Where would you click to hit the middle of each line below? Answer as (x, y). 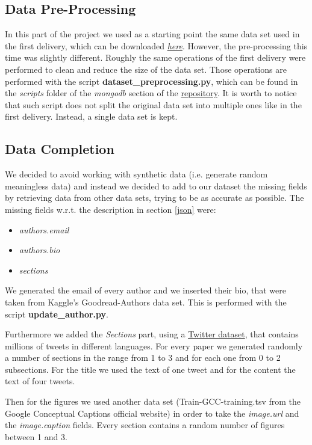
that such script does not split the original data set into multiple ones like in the (153, 104)
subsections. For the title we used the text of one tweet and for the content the (150, 369)
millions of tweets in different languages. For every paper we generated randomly (154, 345)
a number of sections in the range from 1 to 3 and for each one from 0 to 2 (143, 358)
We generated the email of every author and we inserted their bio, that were (145, 290)
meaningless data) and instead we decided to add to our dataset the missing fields (156, 186)
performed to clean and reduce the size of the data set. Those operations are (146, 69)
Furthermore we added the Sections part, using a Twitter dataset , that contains (152, 334)
